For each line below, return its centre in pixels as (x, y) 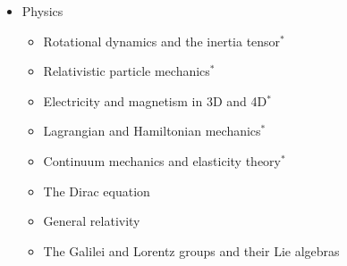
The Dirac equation (97, 191)
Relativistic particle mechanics (127, 71)
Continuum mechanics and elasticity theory (162, 160)
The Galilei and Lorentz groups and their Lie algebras (191, 250)
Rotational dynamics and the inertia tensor (162, 41)
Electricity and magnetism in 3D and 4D (155, 100)
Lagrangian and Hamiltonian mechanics (152, 131)
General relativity (92, 221)
